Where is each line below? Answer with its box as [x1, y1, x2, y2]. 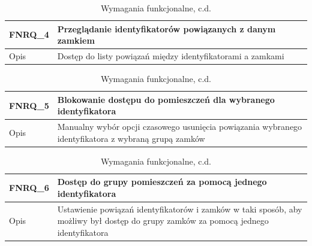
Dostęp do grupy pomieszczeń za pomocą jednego [57, 175, 267, 188]
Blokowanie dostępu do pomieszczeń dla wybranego [57, 93, 275, 105]
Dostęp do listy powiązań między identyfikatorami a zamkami [57, 50, 284, 62]
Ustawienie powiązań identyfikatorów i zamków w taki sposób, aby [57, 202, 302, 215]
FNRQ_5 [9, 99, 49, 111]
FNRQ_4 [9, 28, 49, 41]
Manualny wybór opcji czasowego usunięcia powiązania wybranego [57, 120, 302, 133]
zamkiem [57, 34, 95, 47]
